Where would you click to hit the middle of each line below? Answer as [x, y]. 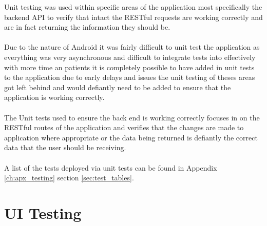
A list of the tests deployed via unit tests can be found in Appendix [111, 167]
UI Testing [43, 212]
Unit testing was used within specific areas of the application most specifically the [133, 7]
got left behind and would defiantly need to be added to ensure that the [118, 87]
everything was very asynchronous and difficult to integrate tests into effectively [130, 57]
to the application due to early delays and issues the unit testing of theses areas [130, 77]
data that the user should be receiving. [65, 147]
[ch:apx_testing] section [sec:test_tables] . [69, 178]
